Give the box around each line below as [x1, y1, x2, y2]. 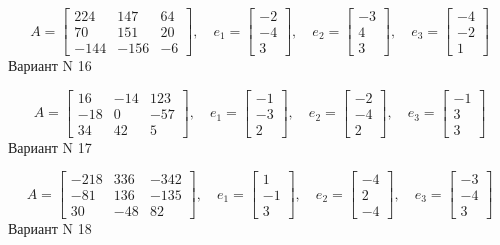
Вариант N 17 [8, 136, 92, 157]
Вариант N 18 [8, 218, 92, 239]
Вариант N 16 [8, 55, 92, 76]
